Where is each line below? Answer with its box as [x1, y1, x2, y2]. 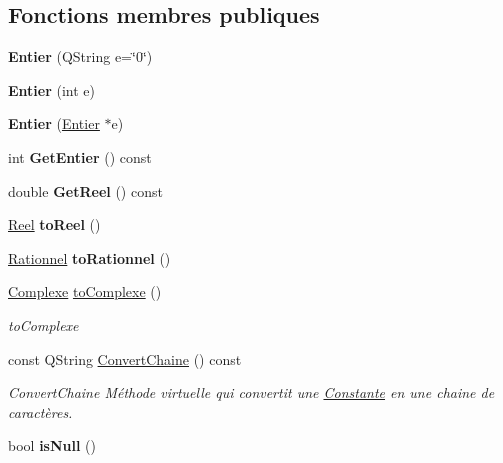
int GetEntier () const [8, 146, 152, 167]
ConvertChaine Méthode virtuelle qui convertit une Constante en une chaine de [8, 382, 495, 403]
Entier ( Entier [8, 113, 100, 134]
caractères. [8, 401, 73, 422]
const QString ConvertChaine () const [8, 348, 242, 369]
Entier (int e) [8, 79, 95, 100]
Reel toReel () [8, 214, 101, 235]
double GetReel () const [8, 180, 163, 201]
